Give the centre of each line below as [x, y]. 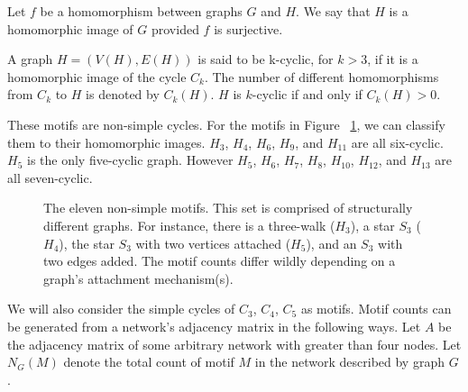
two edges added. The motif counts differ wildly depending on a [220, 261]
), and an [331, 243]
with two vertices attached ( [213, 243]
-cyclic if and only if [307, 94]
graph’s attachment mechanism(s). [138, 278]
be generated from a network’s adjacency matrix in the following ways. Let [214, 326]
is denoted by [123, 94]
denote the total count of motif [149, 362]
